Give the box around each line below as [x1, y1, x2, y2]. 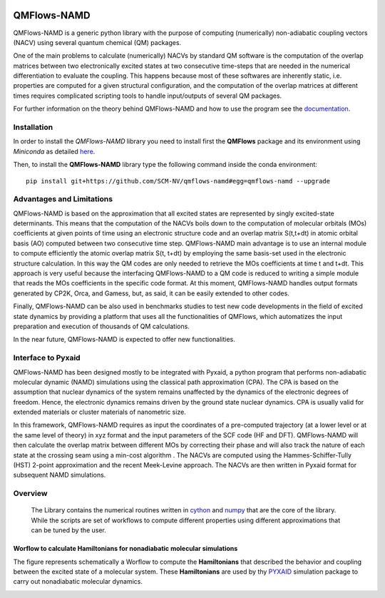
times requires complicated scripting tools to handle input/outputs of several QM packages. [13, 91, 282, 100]
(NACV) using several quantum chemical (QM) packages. [13, 38, 182, 46]
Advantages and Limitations [13, 194, 113, 204]
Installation [13, 122, 53, 132]
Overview [13, 489, 48, 499]
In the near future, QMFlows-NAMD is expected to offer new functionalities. [13, 335, 235, 344]
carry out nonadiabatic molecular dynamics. [13, 577, 143, 586]
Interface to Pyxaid [13, 353, 81, 363]
